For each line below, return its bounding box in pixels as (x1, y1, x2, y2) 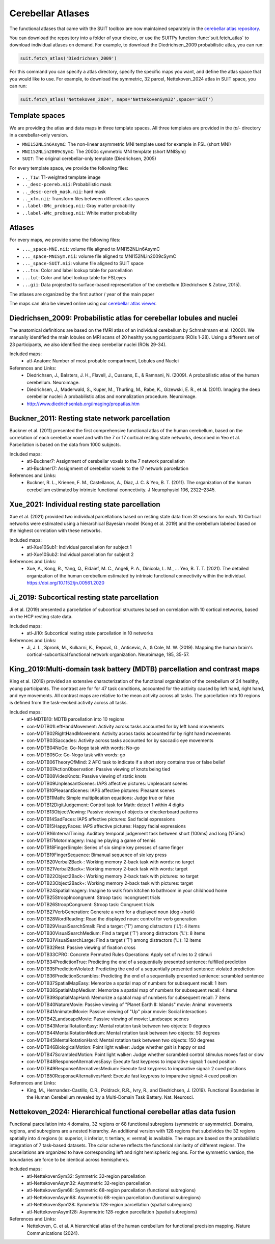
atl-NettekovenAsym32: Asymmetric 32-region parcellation (26, 1180, 151, 1186)
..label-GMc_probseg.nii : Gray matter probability (22, 203, 135, 209)
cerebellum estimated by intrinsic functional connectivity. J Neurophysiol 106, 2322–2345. (26, 487, 216, 493)
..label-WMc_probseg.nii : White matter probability (22, 209, 137, 216)
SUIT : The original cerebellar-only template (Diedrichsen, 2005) (22, 155, 156, 162)
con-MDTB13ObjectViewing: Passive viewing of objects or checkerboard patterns (26, 809, 198, 815)
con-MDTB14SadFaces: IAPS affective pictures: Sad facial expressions (26, 816, 175, 822)
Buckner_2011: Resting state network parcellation (9, 414, 170, 422)
